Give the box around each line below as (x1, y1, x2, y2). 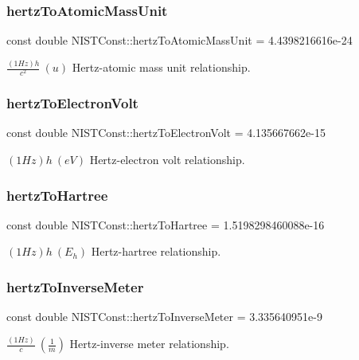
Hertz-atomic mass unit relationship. (72, 59, 251, 76)
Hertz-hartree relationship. (91, 243, 221, 260)
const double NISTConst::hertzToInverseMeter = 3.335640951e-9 (6, 308, 322, 325)
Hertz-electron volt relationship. (89, 151, 245, 168)
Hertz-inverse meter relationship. (69, 335, 229, 352)
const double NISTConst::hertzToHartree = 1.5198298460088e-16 (6, 216, 325, 233)
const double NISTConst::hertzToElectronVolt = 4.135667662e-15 (6, 124, 326, 141)
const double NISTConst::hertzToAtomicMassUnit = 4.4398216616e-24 (6, 32, 353, 49)
